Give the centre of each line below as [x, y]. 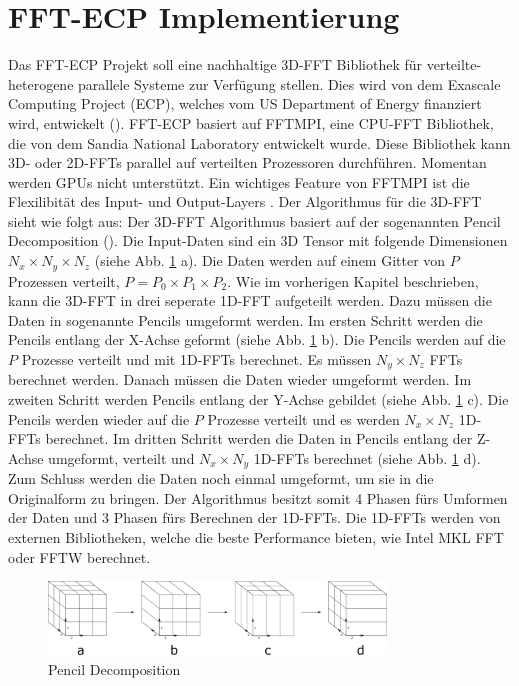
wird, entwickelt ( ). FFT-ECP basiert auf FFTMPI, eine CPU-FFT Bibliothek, [251, 122]
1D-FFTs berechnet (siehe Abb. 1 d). [367, 457]
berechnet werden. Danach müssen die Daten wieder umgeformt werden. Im [240, 379]
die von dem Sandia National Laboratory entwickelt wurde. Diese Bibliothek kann [259, 142]
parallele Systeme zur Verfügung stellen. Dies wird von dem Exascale [289, 83]
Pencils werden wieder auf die [99, 418]
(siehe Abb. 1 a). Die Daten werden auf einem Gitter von [270, 260]
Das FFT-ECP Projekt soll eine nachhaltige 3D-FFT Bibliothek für [215, 64]
